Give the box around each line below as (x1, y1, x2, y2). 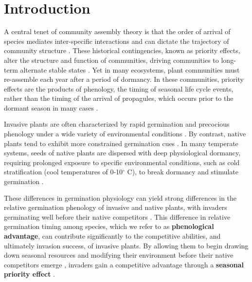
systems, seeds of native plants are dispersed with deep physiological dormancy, (4, 148, 241, 158)
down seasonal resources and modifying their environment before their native (4, 250, 234, 260)
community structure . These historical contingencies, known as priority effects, (4, 45, 240, 56)
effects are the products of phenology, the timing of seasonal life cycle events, (4, 83, 234, 94)
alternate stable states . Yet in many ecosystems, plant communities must (20, 64, 240, 75)
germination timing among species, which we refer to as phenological (4, 221, 214, 231)
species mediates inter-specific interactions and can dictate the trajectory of (4, 36, 229, 46)
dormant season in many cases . (4, 102, 98, 113)
